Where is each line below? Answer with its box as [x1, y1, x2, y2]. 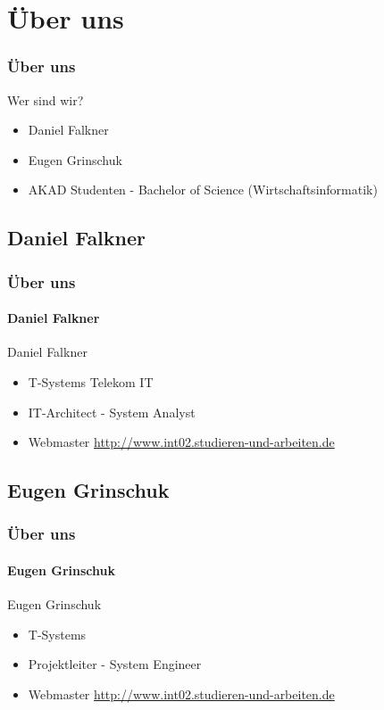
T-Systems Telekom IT [28, 372, 154, 391]
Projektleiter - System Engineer [28, 655, 202, 673]
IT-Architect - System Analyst [28, 402, 196, 421]
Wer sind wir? [7, 90, 84, 109]
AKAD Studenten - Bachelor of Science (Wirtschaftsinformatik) [28, 180, 378, 199]
